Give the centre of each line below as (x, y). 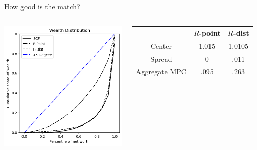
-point (210, 33)
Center (161, 46)
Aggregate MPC (161, 71)
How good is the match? (42, 6)
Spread (161, 58)
